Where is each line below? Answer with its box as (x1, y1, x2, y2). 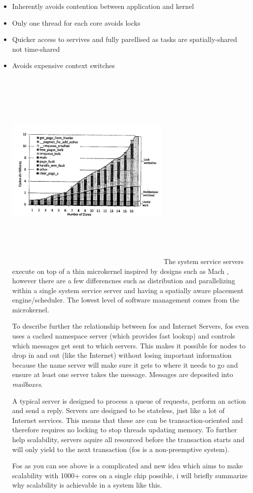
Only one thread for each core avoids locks (12, 17, 141, 28)
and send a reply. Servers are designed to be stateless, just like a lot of (12, 405, 225, 416)
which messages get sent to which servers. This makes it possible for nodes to (12, 340, 246, 350)
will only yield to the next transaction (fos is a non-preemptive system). (12, 444, 230, 454)
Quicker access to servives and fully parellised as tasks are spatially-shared (12, 34, 237, 44)
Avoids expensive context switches (12, 60, 115, 71)
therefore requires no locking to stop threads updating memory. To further (12, 424, 237, 435)
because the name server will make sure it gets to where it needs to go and (12, 359, 238, 370)
